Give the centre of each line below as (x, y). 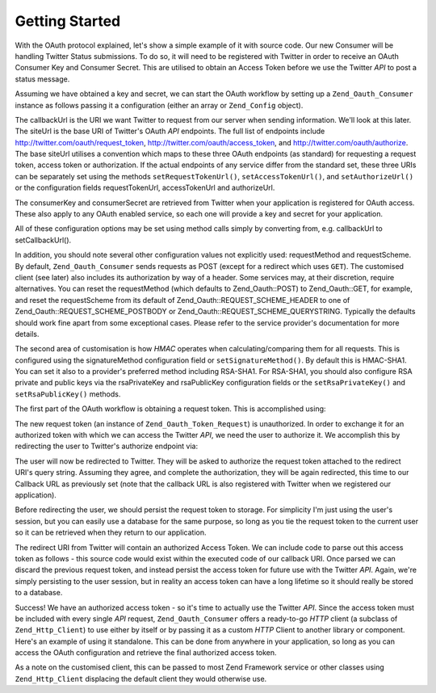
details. (27, 334)
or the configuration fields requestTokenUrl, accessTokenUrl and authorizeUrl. (145, 188)
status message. (42, 79)
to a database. (39, 593)
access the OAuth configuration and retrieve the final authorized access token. (146, 653)
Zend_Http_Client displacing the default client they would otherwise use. (141, 678)
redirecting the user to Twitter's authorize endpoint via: (107, 446)
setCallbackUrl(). (43, 240)
